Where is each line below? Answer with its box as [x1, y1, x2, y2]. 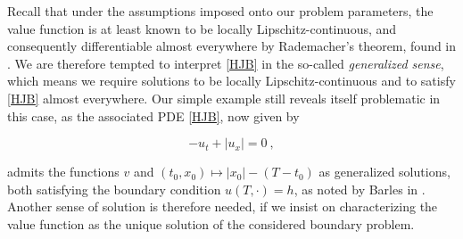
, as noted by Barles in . [294, 179, 426, 198]
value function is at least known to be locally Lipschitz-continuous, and [7, 19, 397, 37]
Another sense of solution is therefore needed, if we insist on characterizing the [7, 197, 438, 216]
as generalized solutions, [318, 162, 451, 181]
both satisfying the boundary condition [7, 179, 221, 198]
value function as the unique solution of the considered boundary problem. [7, 214, 415, 233]
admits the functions [7, 162, 120, 181]
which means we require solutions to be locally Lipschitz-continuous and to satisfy [7, 71, 456, 90]
